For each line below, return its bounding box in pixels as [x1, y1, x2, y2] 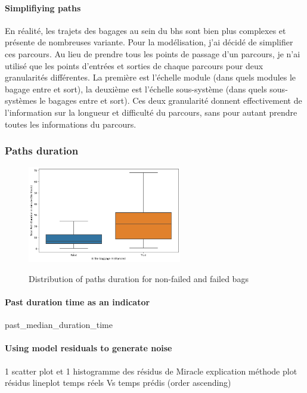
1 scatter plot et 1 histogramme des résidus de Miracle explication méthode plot [5, 364, 297, 377]
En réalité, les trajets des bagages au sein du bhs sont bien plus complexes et [5, 24, 286, 36]
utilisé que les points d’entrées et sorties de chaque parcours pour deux [5, 59, 263, 72]
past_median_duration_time [5, 318, 113, 331]
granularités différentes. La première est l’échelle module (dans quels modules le [5, 71, 296, 83]
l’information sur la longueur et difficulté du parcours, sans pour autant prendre [5, 106, 297, 118]
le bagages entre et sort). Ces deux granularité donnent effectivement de [39, 94, 302, 107]
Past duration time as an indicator [5, 295, 150, 308]
